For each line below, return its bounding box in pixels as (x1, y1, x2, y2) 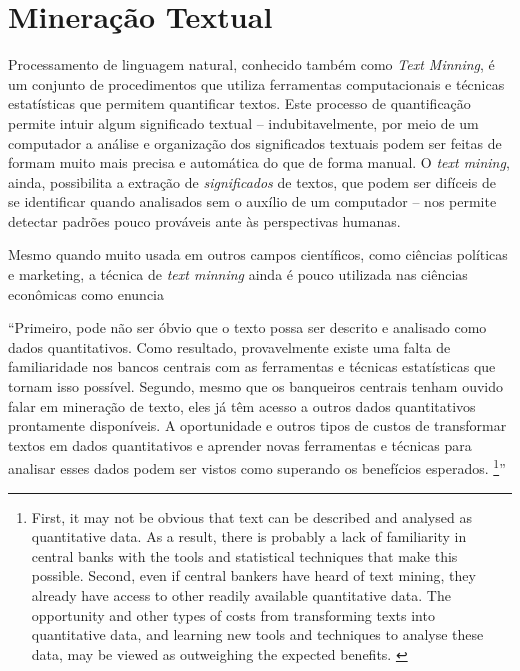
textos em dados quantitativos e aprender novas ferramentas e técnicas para (8, 434, 472, 455)
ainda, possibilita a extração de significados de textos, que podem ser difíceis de (8, 171, 496, 192)
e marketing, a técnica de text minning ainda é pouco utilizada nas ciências (8, 264, 468, 285)
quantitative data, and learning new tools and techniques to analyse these (31, 624, 484, 645)
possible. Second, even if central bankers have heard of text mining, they (31, 565, 476, 586)
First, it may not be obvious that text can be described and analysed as (31, 506, 472, 527)
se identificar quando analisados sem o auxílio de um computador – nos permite (8, 191, 497, 212)
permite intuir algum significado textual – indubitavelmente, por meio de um (8, 112, 479, 133)
